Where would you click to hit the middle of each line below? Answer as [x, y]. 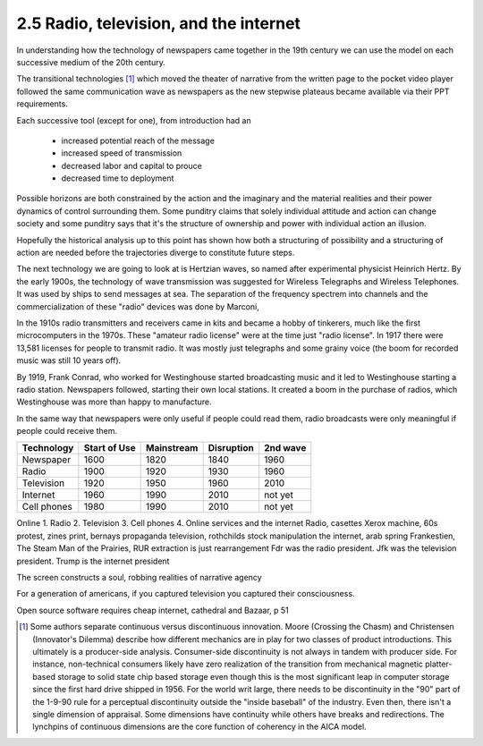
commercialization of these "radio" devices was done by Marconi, [138, 306]
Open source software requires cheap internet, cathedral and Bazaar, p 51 [153, 610]
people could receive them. [67, 431]
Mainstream [172, 448]
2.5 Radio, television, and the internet [159, 23]
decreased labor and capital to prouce [132, 165]
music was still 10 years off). [69, 360]
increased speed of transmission [122, 153]
